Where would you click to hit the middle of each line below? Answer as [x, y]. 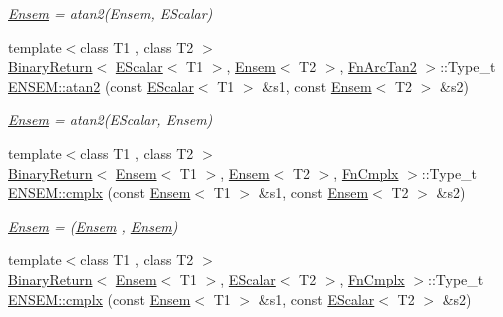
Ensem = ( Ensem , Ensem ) [93, 225]
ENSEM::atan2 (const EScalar [101, 85]
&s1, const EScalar [316, 298]
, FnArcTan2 [378, 66]
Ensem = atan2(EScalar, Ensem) [110, 119]
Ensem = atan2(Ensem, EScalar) [110, 13]
